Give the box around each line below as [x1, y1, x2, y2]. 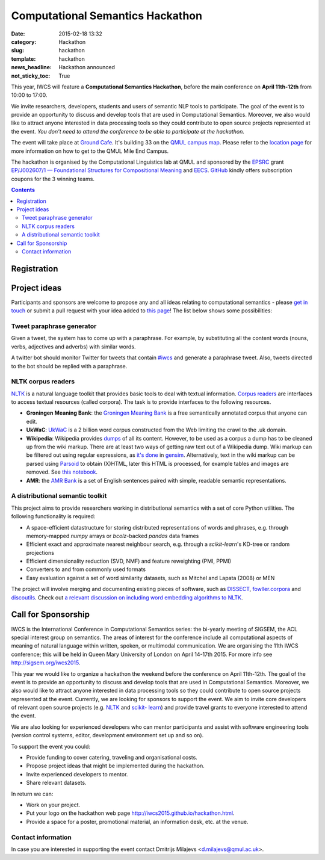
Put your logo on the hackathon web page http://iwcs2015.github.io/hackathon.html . [26, 809, 235, 817]
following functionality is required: [11, 513, 96, 520]
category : [11, 38, 37, 45]
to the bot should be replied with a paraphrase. [11, 362, 128, 370]
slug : [11, 47, 24, 54]
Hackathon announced [58, 64, 116, 71]
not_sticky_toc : [11, 72, 51, 79]
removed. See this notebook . [26, 468, 98, 475]
